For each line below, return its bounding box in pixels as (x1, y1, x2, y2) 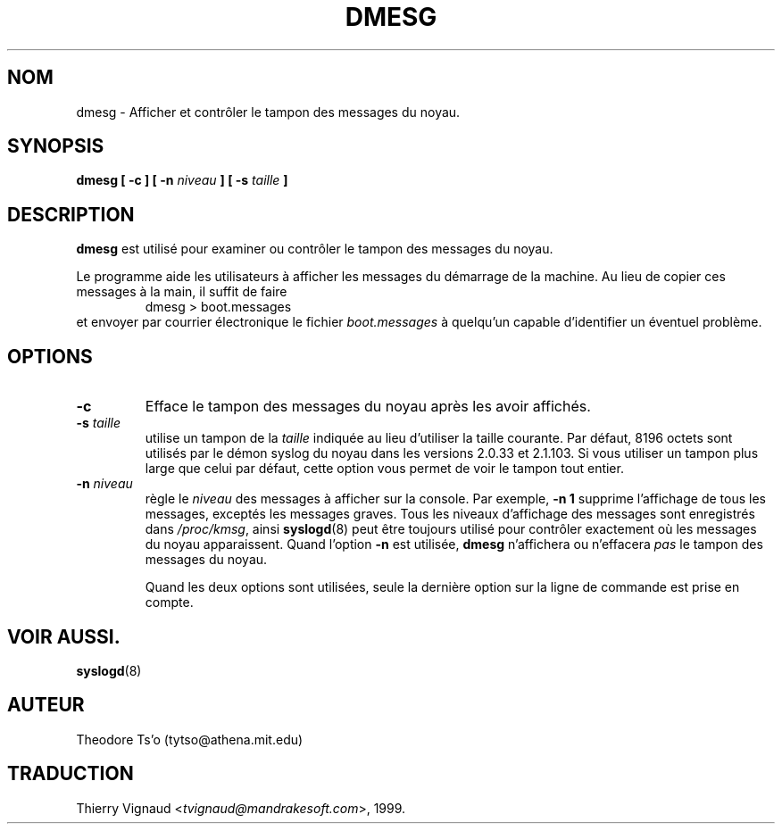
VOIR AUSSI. (7, 625, 121, 648)
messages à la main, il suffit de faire (76, 284, 287, 300)
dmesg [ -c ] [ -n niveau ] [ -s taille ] (76, 172, 288, 188)
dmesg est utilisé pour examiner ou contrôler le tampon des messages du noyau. (76, 241, 553, 257)
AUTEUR (7, 694, 85, 717)
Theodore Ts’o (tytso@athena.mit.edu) (76, 731, 304, 747)
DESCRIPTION (7, 203, 135, 226)
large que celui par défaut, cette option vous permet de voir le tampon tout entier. (145, 461, 624, 477)
